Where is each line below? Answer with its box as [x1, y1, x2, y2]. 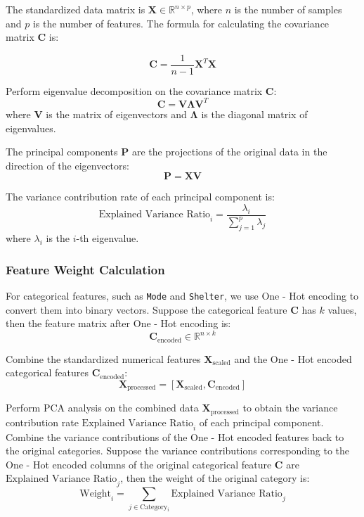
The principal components [6, 144, 118, 159]
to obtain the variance [242, 400, 338, 415]
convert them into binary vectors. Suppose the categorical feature [6, 302, 287, 317]
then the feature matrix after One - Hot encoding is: [6, 316, 231, 331]
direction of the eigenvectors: [6, 158, 129, 172]
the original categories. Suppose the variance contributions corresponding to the [6, 443, 350, 458]
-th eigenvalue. [76, 231, 139, 245]
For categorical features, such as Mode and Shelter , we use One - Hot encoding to [6, 288, 359, 302]
